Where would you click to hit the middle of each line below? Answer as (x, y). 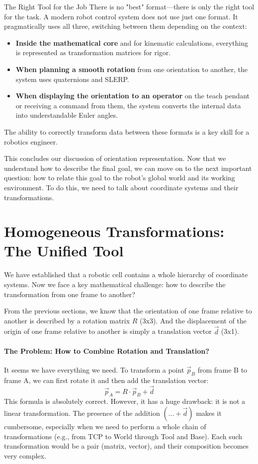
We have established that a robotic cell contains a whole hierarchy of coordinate (126, 274)
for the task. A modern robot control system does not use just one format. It (121, 16)
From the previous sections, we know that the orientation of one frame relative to (128, 311)
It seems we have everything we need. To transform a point (94, 369)
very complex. (25, 455)
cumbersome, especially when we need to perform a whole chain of (105, 426)
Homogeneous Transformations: (114, 231)
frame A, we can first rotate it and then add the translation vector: (106, 380)
